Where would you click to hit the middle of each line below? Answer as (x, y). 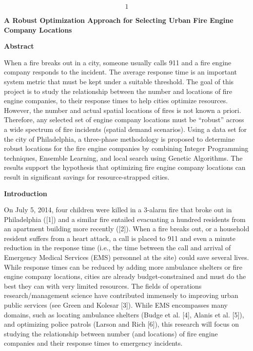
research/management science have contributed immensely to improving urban (121, 295)
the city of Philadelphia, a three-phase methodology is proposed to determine (119, 139)
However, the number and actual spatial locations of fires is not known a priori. (123, 110)
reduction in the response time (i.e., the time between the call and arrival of (117, 248)
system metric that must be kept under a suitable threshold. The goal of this (119, 81)
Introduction (26, 193)
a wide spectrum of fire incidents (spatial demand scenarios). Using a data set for (126, 129)
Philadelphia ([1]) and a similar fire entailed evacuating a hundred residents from (125, 219)
